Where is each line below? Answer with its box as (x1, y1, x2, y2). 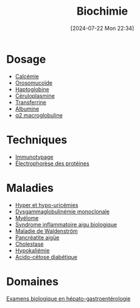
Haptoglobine (15, 86, 50, 93)
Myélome (15, 214, 39, 221)
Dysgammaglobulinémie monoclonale (15, 208, 110, 215)
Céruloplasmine (15, 92, 55, 99)
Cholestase (15, 240, 44, 248)
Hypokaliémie (15, 246, 50, 254)
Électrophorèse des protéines (15, 159, 89, 167)
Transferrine (15, 98, 47, 106)
